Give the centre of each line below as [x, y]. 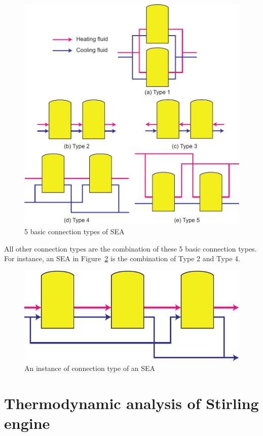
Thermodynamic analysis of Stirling [131, 403]
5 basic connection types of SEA [74, 231]
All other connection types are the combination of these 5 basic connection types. [130, 248]
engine [27, 423]
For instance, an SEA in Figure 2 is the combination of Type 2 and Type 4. [122, 258]
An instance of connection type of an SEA [90, 368]
